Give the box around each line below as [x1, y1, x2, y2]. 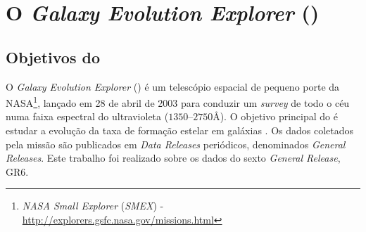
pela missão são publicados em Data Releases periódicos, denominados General [6, 136, 346, 151]
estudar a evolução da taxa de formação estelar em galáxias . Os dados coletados [6, 123, 354, 138]
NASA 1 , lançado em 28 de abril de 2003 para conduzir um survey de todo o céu [6, 94, 350, 110]
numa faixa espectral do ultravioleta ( [6, 109, 169, 124]
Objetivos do [6, 46, 100, 67]
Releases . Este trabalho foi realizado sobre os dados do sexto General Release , [6, 150, 341, 165]
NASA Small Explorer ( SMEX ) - [22, 198, 164, 213]
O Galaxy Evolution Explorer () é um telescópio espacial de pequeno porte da [6, 79, 340, 94]
